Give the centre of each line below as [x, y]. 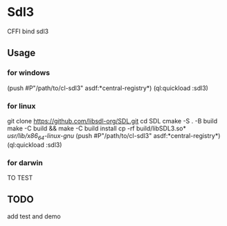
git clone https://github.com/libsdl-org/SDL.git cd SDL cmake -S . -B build [112, 121]
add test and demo [34, 216]
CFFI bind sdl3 [28, 31]
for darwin [25, 162]
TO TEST [20, 178]
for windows [29, 73]
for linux [21, 106]
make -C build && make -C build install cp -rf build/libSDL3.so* [97, 128]
